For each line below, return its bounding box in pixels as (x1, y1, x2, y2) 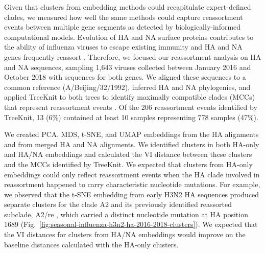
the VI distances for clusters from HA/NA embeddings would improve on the (4, 229, 246, 240)
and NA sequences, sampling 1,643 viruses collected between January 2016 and (4, 61, 251, 72)
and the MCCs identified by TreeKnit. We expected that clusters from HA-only (4, 158, 253, 169)
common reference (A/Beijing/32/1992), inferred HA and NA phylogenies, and (4, 81, 251, 92)
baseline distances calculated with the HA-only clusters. (4, 239, 179, 249)
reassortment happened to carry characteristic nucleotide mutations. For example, (4, 179, 260, 190)
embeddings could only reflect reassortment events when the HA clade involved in (4, 169, 260, 179)
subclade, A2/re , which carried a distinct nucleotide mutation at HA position (4, 209, 248, 219)
